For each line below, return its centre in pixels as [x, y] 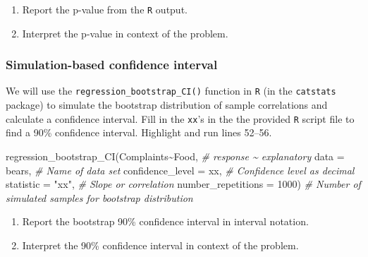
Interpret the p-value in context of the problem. [125, 33]
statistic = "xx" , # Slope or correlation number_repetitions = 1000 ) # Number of [183, 184]
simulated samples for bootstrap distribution [99, 197]
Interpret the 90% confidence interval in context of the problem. [160, 245]
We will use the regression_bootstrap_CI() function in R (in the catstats [171, 91]
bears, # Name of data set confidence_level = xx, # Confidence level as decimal [180, 170]
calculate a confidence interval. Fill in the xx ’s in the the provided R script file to [180, 118]
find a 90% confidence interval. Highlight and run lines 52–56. [139, 132]
